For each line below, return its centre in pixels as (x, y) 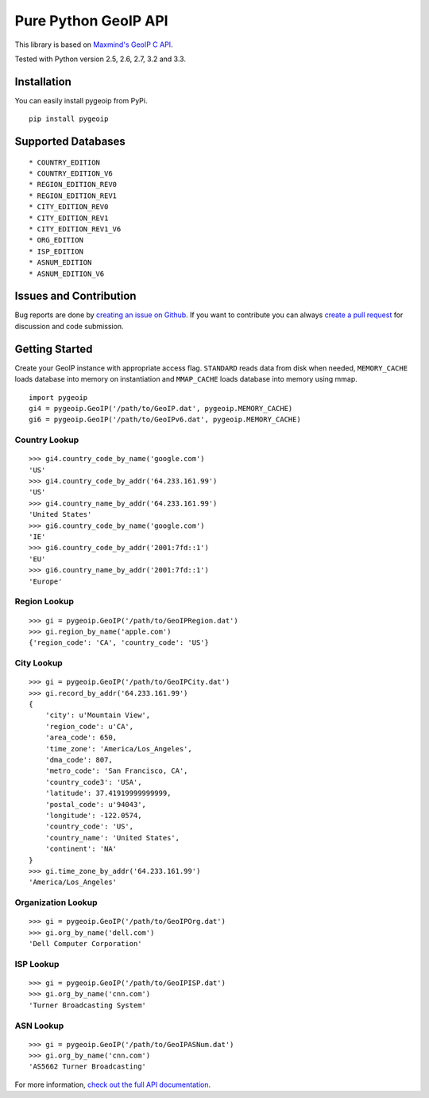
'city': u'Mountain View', (98, 715)
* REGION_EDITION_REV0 (73, 184)
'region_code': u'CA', (89, 726)
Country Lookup (47, 440)
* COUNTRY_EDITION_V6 (71, 174)
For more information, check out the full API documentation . (112, 1084)
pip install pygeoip (69, 119)
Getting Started (54, 349)
